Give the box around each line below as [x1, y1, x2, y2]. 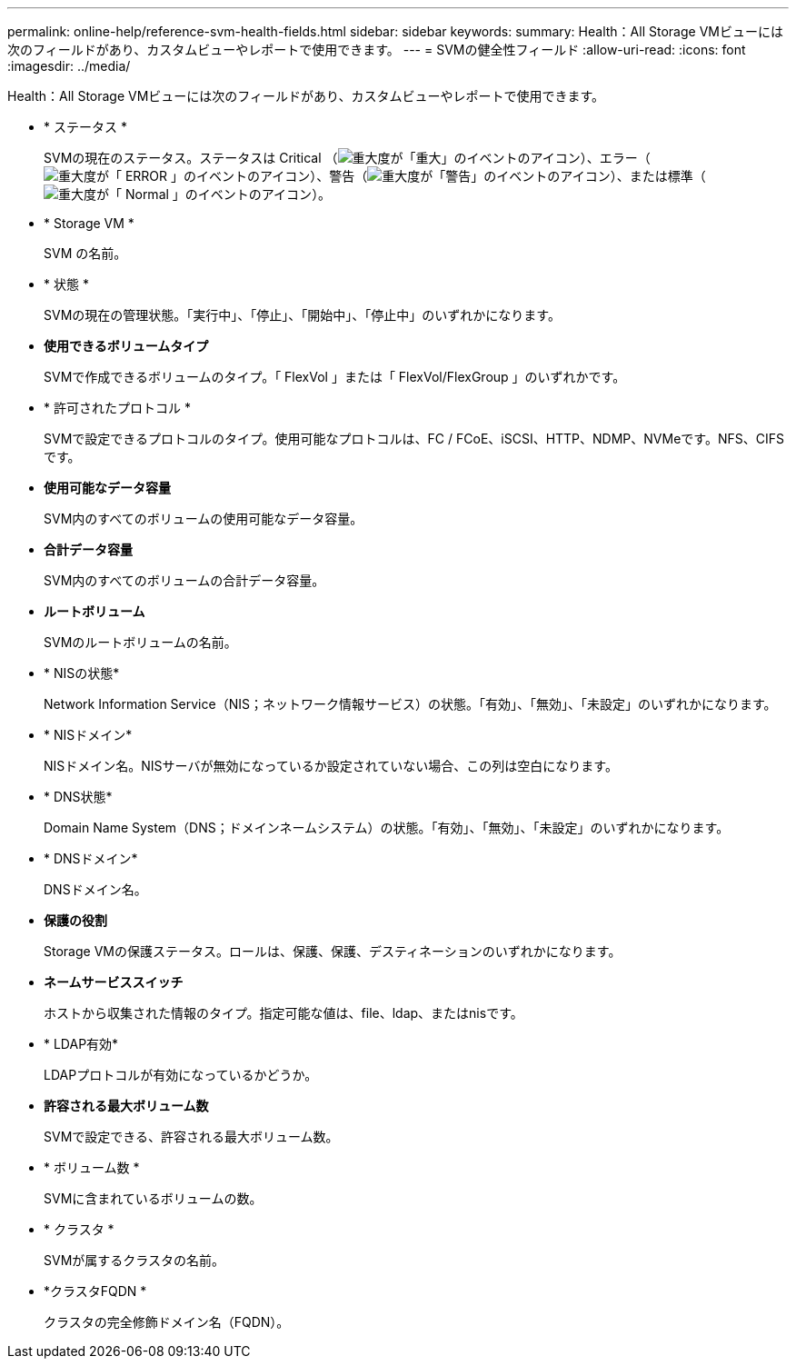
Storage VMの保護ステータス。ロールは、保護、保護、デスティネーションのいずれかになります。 [44, 943, 622, 959]
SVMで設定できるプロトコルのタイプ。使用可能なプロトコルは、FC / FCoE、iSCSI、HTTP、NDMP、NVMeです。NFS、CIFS [44, 431, 784, 446]
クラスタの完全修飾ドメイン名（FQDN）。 [44, 1314, 290, 1330]
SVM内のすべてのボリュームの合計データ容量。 [44, 573, 325, 588]
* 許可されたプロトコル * [44, 400, 191, 415]
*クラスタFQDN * [44, 1283, 147, 1299]
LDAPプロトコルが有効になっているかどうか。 [44, 1067, 318, 1082]
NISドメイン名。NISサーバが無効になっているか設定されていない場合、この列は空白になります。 [44, 758, 618, 773]
